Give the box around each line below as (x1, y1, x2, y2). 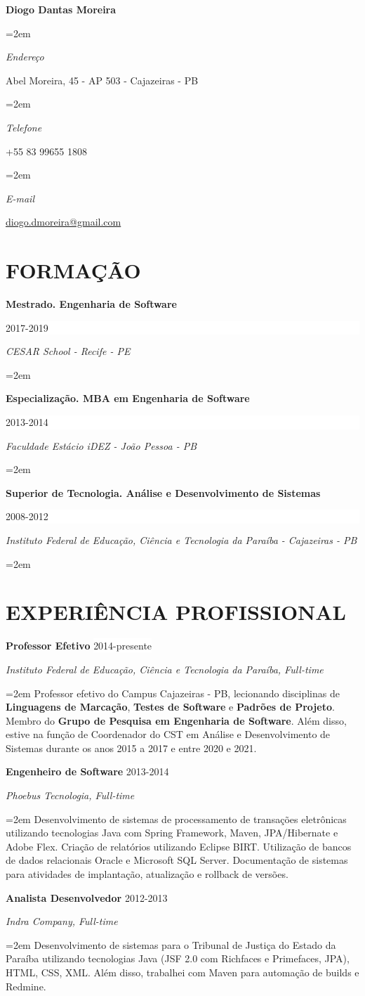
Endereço (6, 49, 44, 64)
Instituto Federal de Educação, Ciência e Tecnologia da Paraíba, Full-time (6, 661, 324, 676)
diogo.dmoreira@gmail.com (6, 214, 121, 229)
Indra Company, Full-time (6, 914, 118, 929)
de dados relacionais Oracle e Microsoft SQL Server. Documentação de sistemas (6, 853, 348, 867)
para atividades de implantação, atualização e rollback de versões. (6, 867, 288, 881)
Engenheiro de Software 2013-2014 (6, 764, 169, 779)
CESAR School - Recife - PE (6, 344, 131, 358)
